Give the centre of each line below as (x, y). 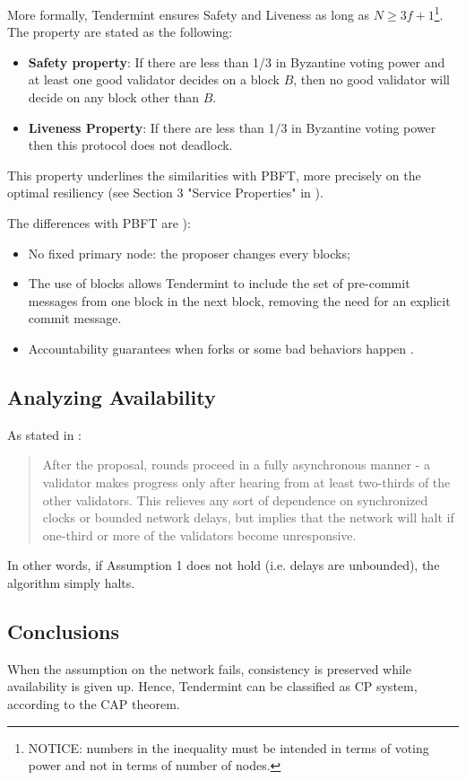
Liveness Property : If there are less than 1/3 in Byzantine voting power (232, 127)
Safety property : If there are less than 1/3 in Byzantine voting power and (237, 61)
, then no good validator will (371, 79)
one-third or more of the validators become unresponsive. (199, 535)
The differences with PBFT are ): (99, 223)
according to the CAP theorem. (94, 703)
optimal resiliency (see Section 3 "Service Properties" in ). (165, 193)
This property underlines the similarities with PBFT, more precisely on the (214, 175)
